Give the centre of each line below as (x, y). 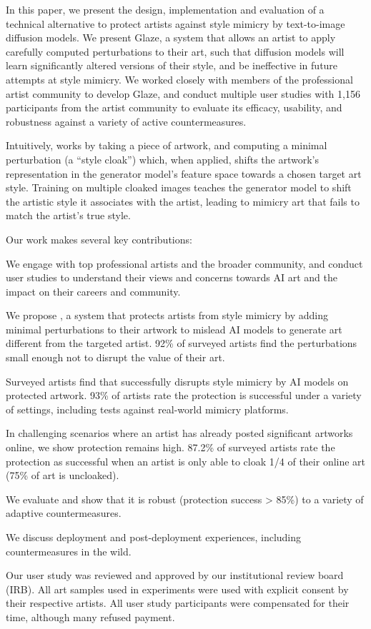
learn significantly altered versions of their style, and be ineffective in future (172, 65)
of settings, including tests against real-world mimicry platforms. (147, 409)
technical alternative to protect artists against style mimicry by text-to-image (175, 23)
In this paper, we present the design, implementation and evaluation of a (165, 9)
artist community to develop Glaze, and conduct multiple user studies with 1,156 (183, 93)
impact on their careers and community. (93, 291)
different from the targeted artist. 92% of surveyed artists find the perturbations (182, 343)
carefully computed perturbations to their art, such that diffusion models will (175, 51)
